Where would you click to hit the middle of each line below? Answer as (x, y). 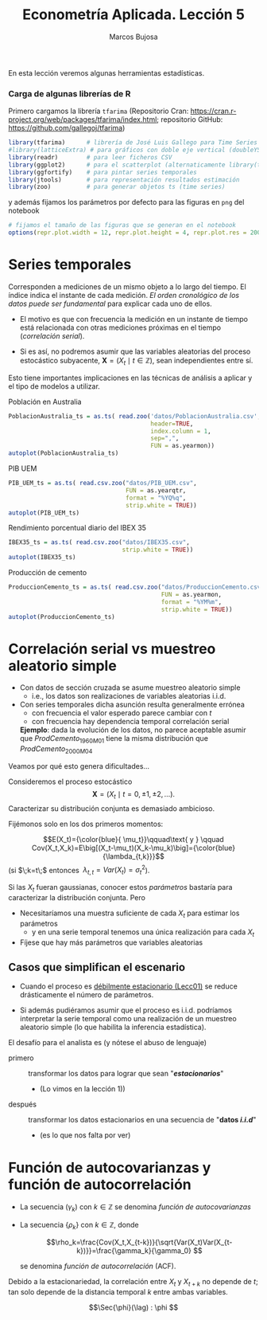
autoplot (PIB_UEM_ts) (44, 513)
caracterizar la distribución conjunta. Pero (77, 898)
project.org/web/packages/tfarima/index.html (83, 119)
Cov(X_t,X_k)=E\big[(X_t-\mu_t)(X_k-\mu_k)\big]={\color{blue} (133, 848)
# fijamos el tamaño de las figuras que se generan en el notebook (122, 225)
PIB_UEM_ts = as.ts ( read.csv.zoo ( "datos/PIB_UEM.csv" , (103, 484)
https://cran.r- (213, 111)
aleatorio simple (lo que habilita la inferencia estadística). (113, 1027)
